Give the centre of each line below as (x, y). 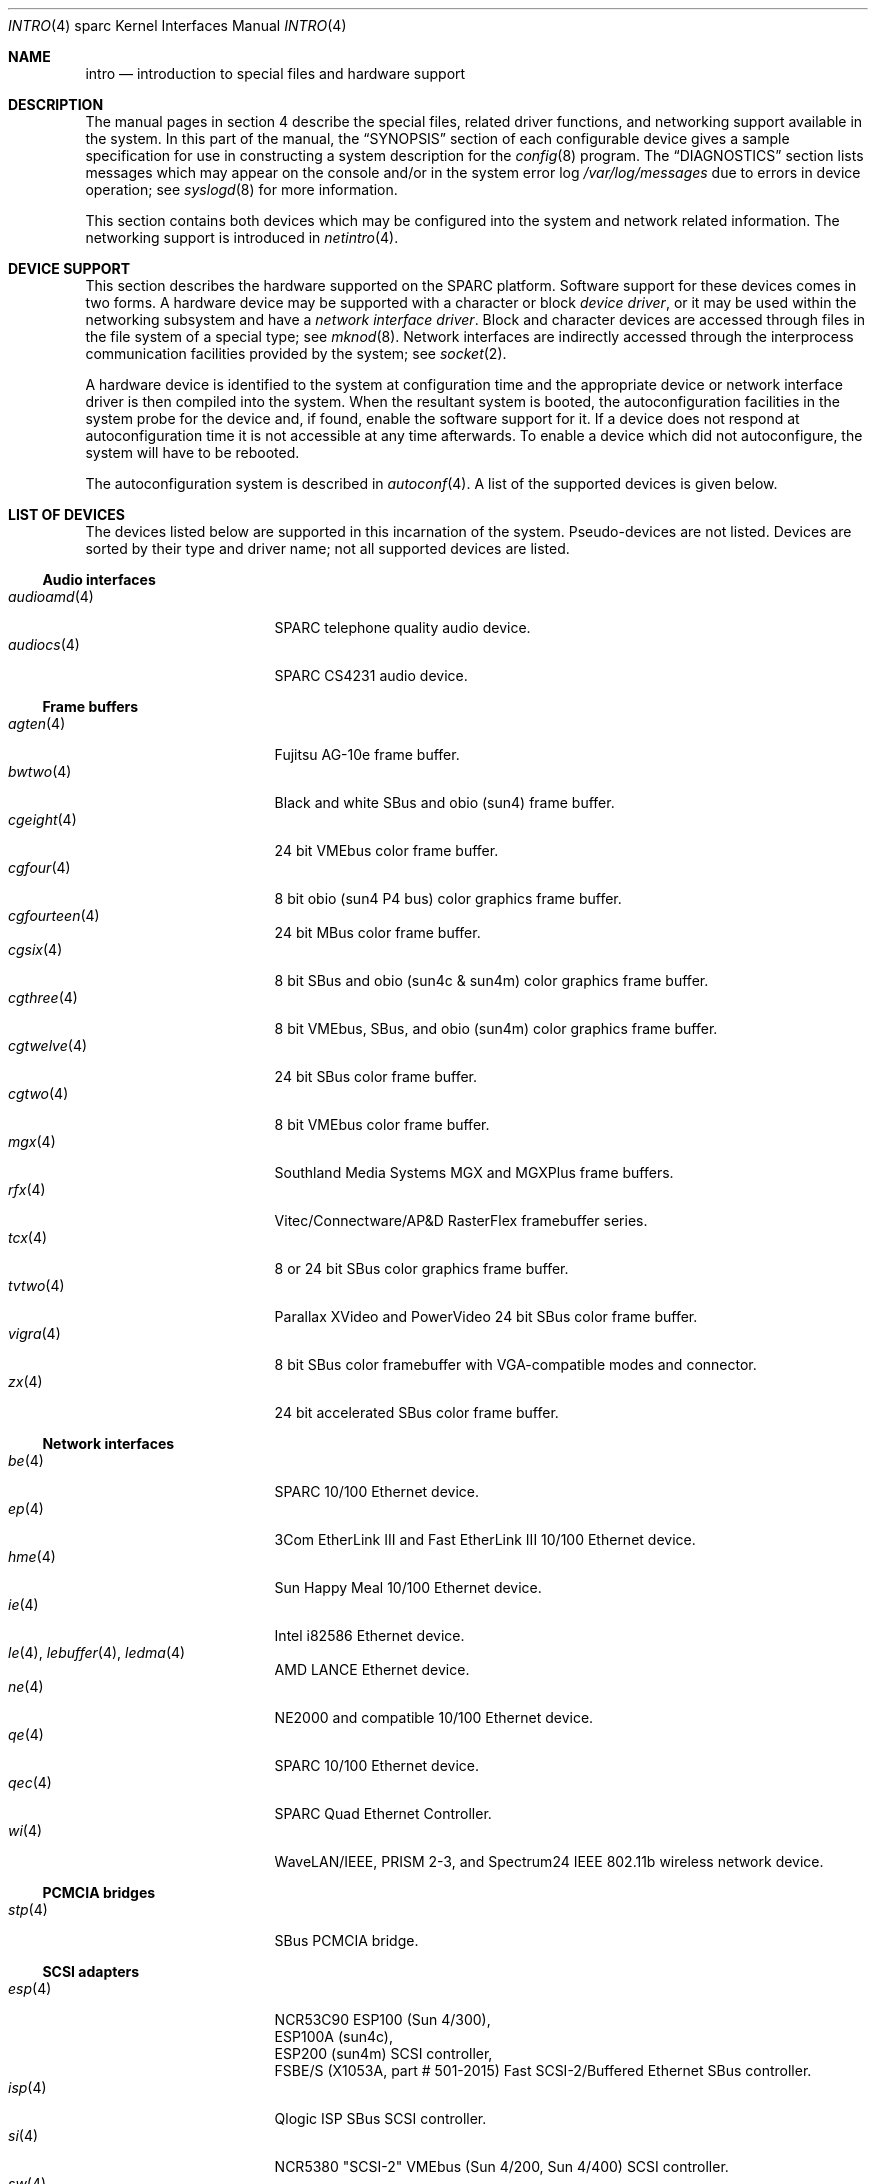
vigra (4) (34, 1333)
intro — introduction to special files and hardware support (275, 73)
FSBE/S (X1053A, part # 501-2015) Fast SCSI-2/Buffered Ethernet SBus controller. (543, 2070)
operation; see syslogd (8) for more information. (241, 189)
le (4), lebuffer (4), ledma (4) (97, 1652)
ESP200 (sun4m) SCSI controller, (383, 2053)
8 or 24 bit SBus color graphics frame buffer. (421, 1268)
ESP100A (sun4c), (333, 2036)
